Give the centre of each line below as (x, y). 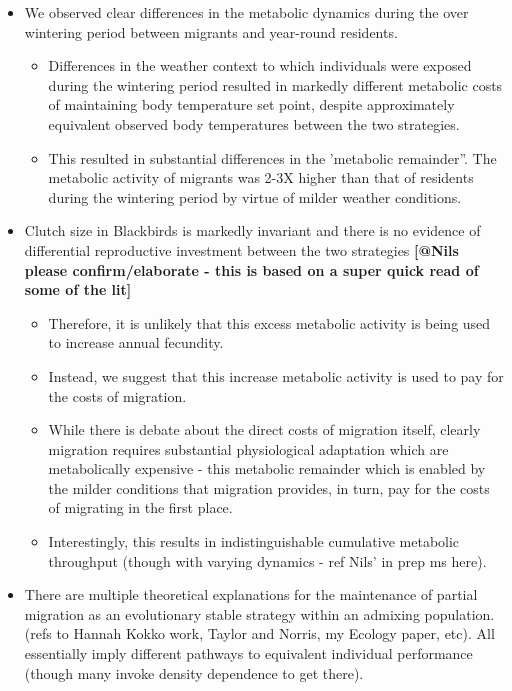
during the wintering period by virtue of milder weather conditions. (255, 196)
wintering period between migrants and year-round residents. (211, 31)
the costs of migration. (117, 395)
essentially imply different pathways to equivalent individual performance (248, 653)
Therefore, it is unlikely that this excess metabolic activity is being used (269, 322)
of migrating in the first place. (140, 507)
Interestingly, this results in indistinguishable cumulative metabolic (254, 541)
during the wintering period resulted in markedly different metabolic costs (275, 84)
